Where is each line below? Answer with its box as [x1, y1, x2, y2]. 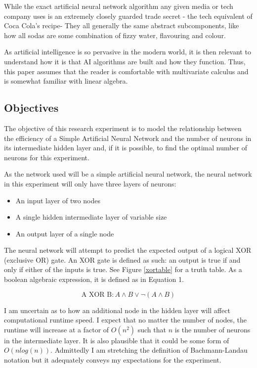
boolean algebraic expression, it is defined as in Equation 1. [4, 274, 184, 284]
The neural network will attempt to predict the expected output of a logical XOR [4, 245, 252, 255]
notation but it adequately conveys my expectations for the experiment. [4, 355, 221, 365]
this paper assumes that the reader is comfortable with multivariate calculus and [4, 66, 249, 76]
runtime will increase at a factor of [4, 324, 109, 334]
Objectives [4, 100, 59, 115]
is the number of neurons [174, 324, 251, 334]
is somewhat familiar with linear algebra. [4, 76, 128, 86]
